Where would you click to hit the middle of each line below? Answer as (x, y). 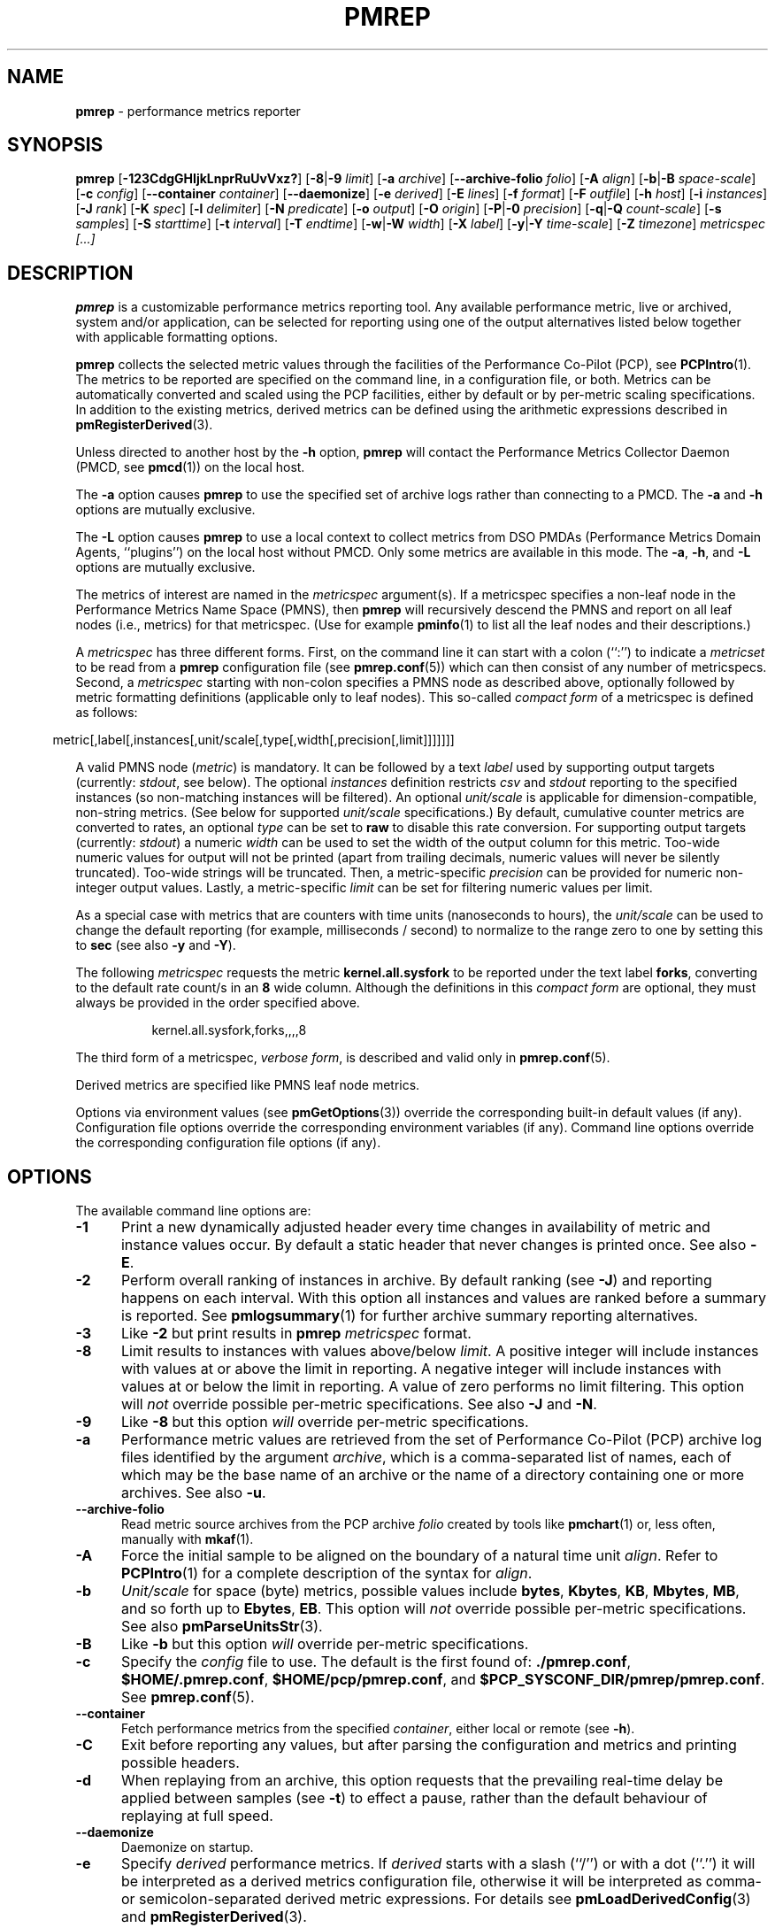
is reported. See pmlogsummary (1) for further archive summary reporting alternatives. (409, 1316)
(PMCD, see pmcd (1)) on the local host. (190, 467)
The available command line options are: (193, 1211)
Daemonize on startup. (188, 1847)
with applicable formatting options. (177, 337)
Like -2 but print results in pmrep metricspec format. (296, 1334)
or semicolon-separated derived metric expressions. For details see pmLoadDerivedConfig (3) (436, 1899)
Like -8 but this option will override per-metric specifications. (325, 1422)
